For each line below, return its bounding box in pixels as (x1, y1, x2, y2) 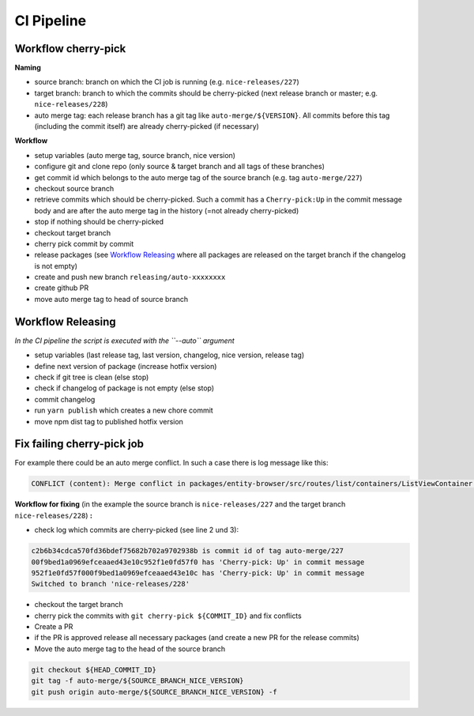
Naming (14, 63, 41, 73)
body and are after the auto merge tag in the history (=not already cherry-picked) (34, 205, 299, 215)
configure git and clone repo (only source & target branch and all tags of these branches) (34, 162, 325, 171)
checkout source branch (34, 183, 115, 193)
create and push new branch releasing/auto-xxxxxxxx (34, 273, 226, 282)
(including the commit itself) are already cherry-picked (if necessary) (34, 122, 260, 131)
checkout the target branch (34, 600, 124, 609)
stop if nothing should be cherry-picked (34, 217, 164, 227)
